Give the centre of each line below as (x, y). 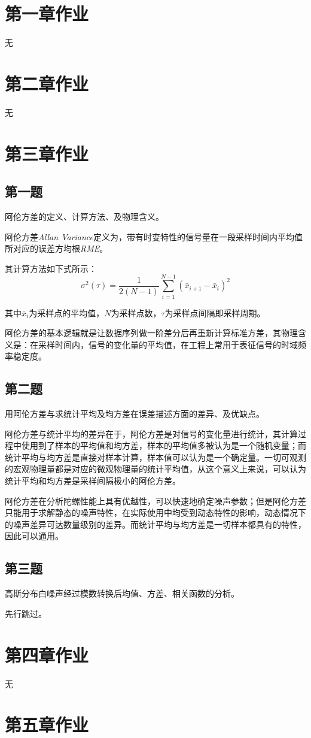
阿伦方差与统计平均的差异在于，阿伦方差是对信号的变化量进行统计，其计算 (151, 433)
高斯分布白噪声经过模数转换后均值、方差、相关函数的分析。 (122, 593)
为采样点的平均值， (67, 312)
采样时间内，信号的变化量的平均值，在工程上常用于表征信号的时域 (168, 344)
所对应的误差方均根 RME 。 (57, 248)
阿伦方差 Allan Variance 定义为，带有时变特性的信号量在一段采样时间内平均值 (154, 236)
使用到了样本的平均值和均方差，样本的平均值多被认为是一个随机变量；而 (164, 445)
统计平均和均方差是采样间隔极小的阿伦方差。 (93, 481)
